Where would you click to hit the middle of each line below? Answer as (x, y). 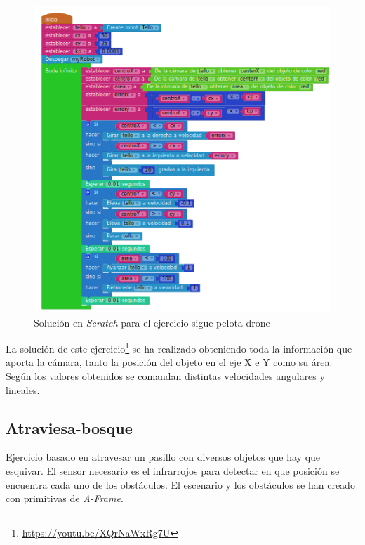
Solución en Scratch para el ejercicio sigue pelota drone (152, 322)
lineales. (23, 389)
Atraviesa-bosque (69, 427)
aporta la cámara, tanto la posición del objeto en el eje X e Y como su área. (169, 362)
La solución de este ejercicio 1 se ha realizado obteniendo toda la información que (179, 347)
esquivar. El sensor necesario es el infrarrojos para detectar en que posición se (173, 471)
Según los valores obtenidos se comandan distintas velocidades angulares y (165, 376)
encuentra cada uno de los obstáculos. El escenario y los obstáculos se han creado (180, 484)
